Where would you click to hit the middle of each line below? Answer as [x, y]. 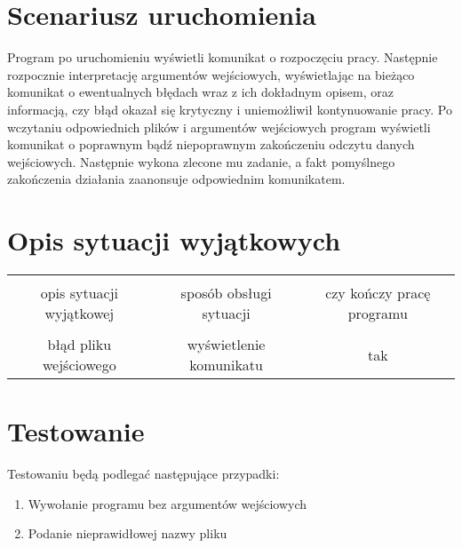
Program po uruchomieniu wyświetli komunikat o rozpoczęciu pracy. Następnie [223, 57]
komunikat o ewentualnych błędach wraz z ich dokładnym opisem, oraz [200, 92]
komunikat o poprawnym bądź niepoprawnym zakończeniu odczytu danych [211, 144]
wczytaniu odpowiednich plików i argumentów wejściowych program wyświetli [219, 127]
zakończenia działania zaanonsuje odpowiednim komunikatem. [176, 179]
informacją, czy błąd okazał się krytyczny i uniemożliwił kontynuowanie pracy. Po [230, 109]
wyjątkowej [80, 313]
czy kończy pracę [378, 293]
